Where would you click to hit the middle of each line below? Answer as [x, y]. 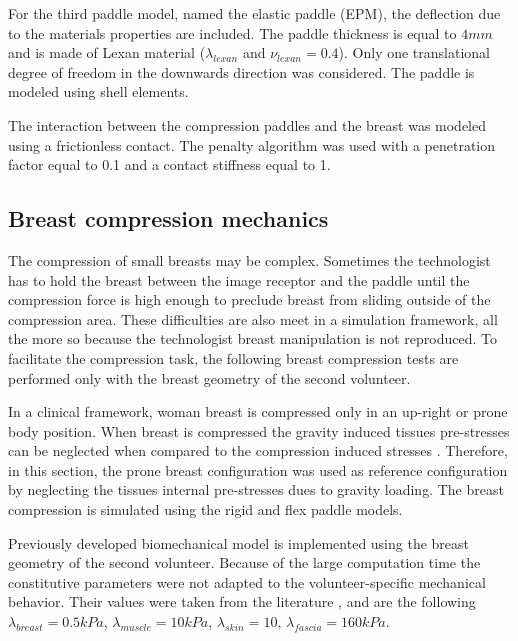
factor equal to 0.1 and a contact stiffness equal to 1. [169, 164]
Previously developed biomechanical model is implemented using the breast [239, 542]
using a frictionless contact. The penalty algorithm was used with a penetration [252, 144]
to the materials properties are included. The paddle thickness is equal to [232, 32]
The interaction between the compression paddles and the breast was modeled [247, 124]
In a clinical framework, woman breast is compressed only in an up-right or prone [258, 411]
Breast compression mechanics [168, 218]
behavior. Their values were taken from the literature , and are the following [242, 601]
